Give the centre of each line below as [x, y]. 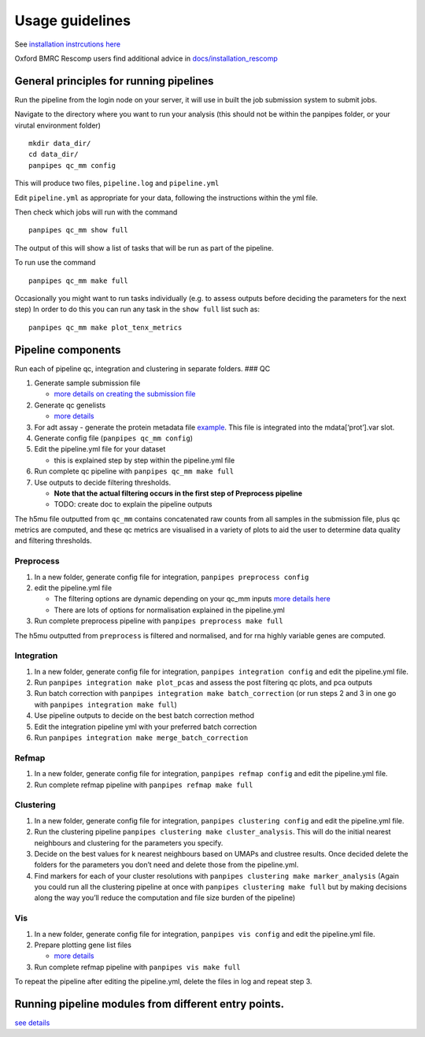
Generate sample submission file [87, 383]
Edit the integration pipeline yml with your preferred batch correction [146, 727]
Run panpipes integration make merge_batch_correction [141, 738]
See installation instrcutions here [68, 44]
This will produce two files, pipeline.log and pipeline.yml [117, 183]
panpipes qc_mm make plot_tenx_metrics [105, 327]
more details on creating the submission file [125, 394]
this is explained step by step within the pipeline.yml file [144, 460]
